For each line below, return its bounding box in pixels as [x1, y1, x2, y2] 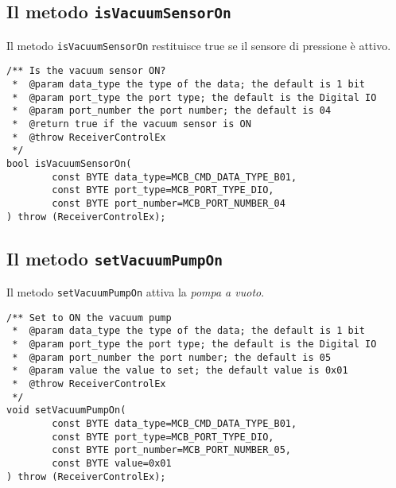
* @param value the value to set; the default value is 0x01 [12, 365, 348, 377]
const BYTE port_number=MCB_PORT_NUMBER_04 [52, 198, 285, 209]
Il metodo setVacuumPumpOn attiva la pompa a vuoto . [6, 284, 265, 300]
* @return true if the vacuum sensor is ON [12, 118, 251, 130]
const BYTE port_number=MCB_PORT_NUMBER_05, [52, 444, 291, 456]
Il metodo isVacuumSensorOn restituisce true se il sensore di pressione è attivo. [6, 37, 391, 53]
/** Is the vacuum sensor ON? [6, 65, 166, 77]
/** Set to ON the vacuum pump [6, 312, 172, 323]
